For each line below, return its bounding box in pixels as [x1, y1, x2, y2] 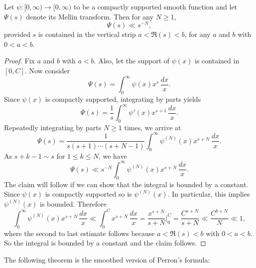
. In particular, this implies [167, 189, 250, 199]
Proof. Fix [4, 55, 35, 66]
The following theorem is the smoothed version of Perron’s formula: [4, 254, 210, 265]
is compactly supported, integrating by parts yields [45, 93, 201, 104]
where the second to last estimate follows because [4, 228, 155, 238]
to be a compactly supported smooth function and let [74, 1, 238, 11]
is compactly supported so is [45, 189, 132, 199]
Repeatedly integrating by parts [4, 122, 102, 132]
